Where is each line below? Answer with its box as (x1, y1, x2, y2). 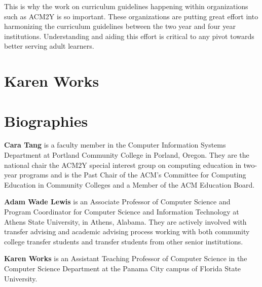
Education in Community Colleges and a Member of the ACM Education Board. (4, 179, 255, 190)
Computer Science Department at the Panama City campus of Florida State (4, 263, 241, 273)
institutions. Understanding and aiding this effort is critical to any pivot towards (4, 30, 254, 41)
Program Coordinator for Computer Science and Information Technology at (4, 206, 239, 217)
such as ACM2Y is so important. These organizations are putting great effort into (4, 11, 258, 21)
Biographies (4, 110, 88, 131)
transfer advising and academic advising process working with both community (4, 226, 250, 237)
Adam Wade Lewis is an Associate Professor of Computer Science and (4, 196, 231, 207)
